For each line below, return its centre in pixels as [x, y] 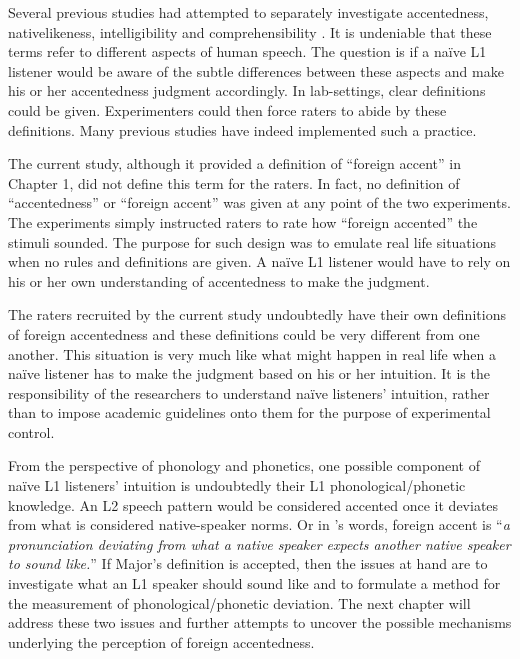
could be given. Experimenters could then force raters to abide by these [227, 109]
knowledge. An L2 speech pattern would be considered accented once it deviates [253, 504]
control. [31, 431]
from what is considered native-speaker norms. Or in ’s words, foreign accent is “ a [259, 524]
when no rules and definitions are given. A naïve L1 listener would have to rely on [259, 261]
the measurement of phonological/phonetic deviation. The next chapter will [239, 602]
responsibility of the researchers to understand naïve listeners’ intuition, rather [249, 392]
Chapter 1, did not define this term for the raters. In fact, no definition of [234, 182]
